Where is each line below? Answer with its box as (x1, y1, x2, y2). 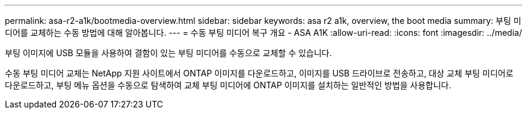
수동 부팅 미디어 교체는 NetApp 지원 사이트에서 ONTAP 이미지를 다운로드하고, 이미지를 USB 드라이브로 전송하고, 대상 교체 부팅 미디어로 (5, 68, 514, 78)
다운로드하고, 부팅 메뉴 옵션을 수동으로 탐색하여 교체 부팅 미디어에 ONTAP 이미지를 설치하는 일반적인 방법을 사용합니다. (5, 80, 452, 90)
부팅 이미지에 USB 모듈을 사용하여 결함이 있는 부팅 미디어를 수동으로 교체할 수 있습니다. (5, 48, 332, 58)
